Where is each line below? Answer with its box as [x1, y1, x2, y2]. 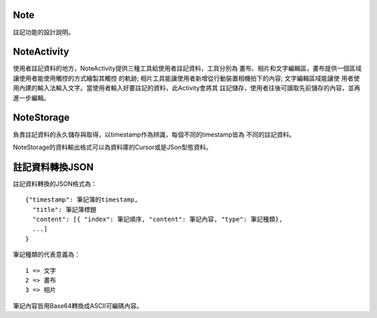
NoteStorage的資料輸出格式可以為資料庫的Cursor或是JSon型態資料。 [13, 143, 212, 151]
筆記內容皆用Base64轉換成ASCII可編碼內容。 [13, 301, 143, 310]
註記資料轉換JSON [13, 161, 94, 173]
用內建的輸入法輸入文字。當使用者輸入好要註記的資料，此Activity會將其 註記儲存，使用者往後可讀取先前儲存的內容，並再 [13, 84, 361, 92]
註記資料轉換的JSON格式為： [13, 179, 98, 188]
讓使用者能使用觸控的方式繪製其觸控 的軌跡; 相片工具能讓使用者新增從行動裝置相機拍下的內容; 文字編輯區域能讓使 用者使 [13, 74, 360, 82]
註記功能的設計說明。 [13, 28, 75, 36]
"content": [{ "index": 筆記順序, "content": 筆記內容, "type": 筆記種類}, [32, 215, 283, 223]
